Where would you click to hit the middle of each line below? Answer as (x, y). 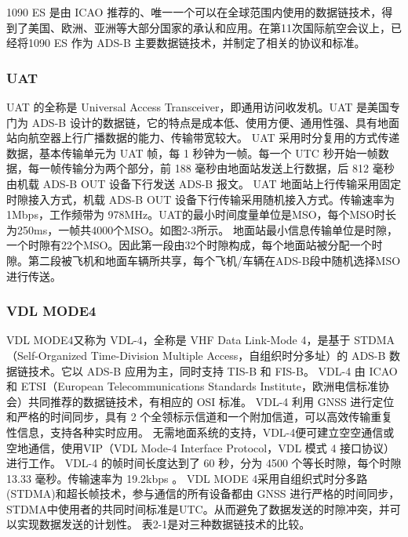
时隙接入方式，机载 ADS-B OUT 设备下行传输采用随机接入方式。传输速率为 (201, 199)
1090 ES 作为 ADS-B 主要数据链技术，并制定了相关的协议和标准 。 (197, 43)
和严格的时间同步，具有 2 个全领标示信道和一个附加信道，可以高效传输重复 (200, 417)
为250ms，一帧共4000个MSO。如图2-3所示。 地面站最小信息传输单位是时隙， (202, 229)
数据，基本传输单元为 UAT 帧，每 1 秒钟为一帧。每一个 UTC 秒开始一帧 (192, 152)
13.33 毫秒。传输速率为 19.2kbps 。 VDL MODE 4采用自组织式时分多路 (187, 478)
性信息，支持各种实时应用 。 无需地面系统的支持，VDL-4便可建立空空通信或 (200, 432)
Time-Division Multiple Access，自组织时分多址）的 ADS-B (238, 355)
